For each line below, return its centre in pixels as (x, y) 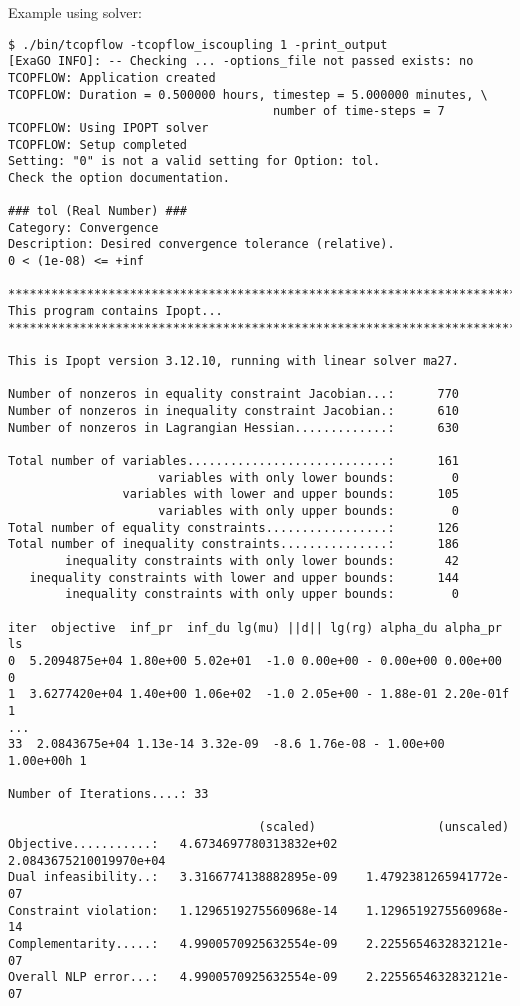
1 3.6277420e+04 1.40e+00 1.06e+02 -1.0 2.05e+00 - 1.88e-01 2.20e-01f (259, 694)
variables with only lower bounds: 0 (309, 477)
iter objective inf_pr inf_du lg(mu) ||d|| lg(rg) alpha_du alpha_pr (255, 627)
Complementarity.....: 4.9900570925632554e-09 (173, 944)
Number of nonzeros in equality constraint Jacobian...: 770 (234, 394)
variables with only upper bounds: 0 (309, 510)
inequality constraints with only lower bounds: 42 (262, 560)
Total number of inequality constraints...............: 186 (234, 544)
